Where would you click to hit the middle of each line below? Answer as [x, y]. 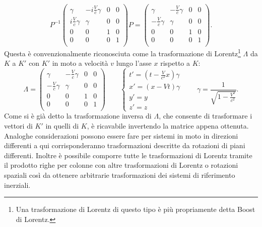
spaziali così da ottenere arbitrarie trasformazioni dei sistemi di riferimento [120, 175]
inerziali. [17, 185]
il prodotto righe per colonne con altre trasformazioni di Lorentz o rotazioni [121, 165]
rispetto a [175, 63]
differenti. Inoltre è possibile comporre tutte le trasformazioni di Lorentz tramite [128, 155]
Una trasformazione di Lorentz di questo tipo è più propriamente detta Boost [136, 209]
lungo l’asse [134, 63]
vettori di [18, 125]
